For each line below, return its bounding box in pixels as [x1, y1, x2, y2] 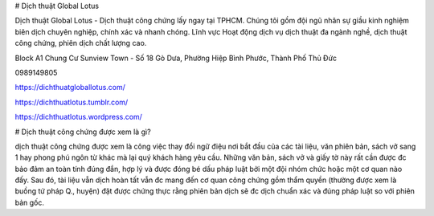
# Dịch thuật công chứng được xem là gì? [14, 127, 152, 137]
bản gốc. [14, 198, 44, 207]
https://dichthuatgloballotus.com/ [14, 83, 126, 92]
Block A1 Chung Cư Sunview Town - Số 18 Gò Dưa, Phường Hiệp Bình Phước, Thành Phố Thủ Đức [14, 53, 338, 63]
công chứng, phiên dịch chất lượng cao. [14, 39, 147, 48]
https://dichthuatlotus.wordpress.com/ [14, 112, 142, 122]
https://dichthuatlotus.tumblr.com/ [14, 97, 129, 107]
